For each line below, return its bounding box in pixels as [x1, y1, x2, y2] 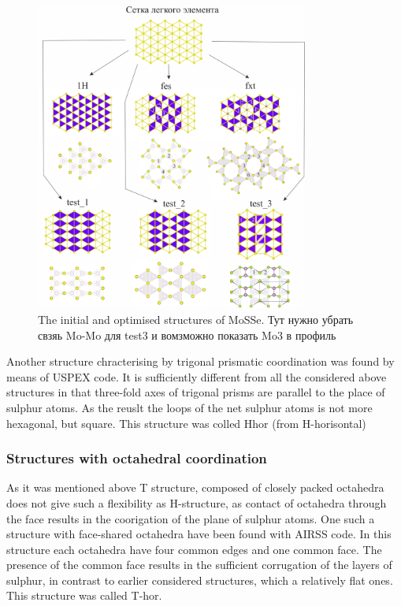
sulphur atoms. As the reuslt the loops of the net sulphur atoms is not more [6, 399, 373, 415]
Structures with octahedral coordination [6, 448, 267, 468]
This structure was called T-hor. [6, 587, 162, 604]
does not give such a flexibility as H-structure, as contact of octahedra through [6, 494, 387, 511]
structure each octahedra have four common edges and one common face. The [6, 541, 382, 557]
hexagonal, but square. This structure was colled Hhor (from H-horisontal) [6, 415, 366, 431]
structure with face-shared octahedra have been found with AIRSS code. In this [6, 526, 392, 542]
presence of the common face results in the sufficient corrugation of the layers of [6, 556, 392, 573]
